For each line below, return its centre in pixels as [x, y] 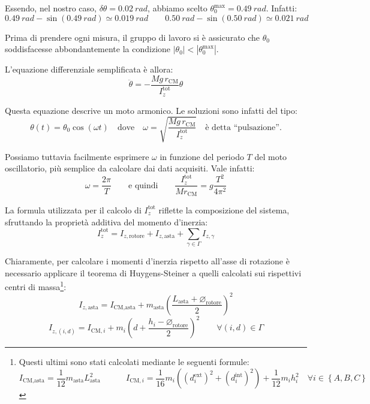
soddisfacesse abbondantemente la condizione [88, 49]
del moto [271, 156]
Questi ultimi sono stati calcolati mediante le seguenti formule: [134, 362]
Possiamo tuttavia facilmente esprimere [77, 156]
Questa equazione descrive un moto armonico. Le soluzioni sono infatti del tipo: [151, 110]
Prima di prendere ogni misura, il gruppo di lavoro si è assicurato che [133, 37]
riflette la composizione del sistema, [224, 209]
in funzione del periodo [202, 156]
